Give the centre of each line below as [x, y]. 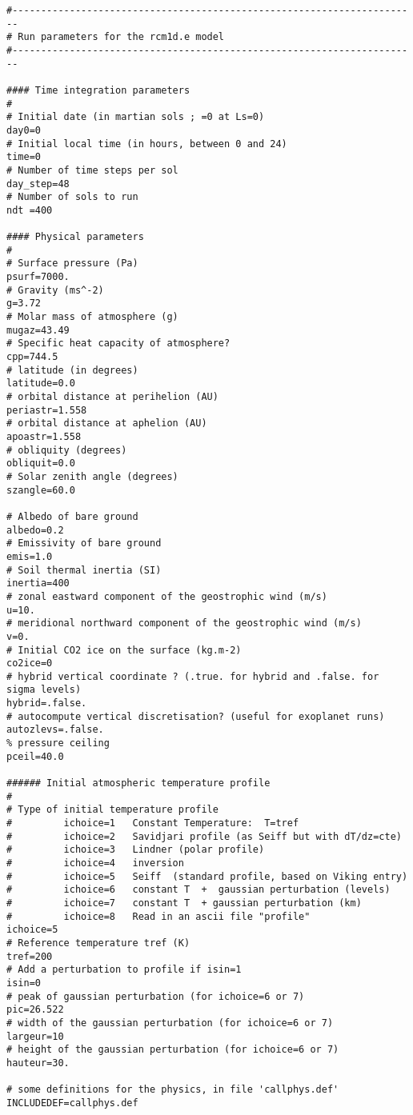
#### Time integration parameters [98, 90]
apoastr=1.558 [44, 437]
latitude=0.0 [41, 384]
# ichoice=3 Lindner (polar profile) [136, 850]
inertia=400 [38, 583]
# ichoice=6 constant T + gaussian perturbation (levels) [198, 890]
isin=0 [24, 983]
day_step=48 [38, 184]
